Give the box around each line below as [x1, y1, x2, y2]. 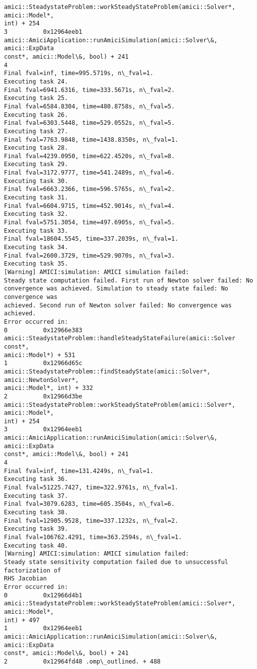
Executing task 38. [4, 509, 68, 516]
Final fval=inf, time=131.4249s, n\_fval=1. [4, 467, 154, 475]
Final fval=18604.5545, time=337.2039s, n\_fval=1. [4, 235, 178, 243]
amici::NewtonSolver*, [4, 376, 79, 383]
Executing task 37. [4, 492, 68, 499]
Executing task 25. [4, 95, 68, 102]
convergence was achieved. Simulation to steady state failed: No [4, 285, 229, 292]
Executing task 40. [4, 542, 68, 549]
